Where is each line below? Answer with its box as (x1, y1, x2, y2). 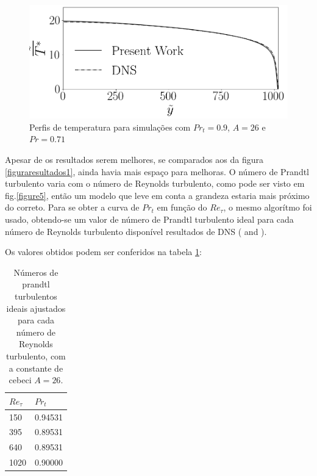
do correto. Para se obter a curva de (5, 201, 140, 214)
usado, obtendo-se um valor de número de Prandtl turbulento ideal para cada (5, 213, 294, 226)
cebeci (9, 373, 32, 386)
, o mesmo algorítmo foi (223, 201, 312, 214)
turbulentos (15, 290, 57, 303)
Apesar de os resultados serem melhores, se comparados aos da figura (5, 153, 263, 166)
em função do (157, 201, 207, 214)
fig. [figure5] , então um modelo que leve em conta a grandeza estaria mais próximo (5, 189, 310, 201)
